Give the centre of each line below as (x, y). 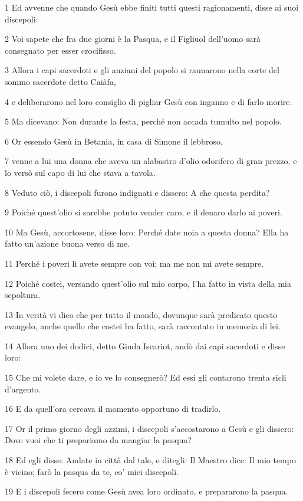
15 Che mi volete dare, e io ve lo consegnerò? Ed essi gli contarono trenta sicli (146, 377)
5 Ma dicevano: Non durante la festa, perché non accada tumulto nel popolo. (143, 121)
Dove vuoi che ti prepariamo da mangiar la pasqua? (98, 440)
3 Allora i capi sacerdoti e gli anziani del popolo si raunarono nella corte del (142, 70)
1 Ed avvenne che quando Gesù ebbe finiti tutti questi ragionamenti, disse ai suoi (152, 7)
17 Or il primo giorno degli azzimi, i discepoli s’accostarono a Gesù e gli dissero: (149, 428)
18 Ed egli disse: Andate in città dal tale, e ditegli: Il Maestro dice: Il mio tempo (150, 460)
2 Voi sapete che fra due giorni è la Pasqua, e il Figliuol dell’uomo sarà (133, 39)
